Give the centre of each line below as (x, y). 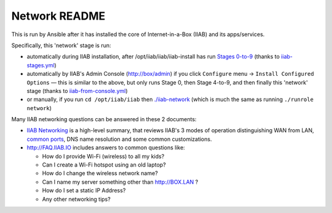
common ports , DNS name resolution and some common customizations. (119, 139)
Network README (58, 16)
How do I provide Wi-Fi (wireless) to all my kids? (103, 156)
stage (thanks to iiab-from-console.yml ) (77, 91)
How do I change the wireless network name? (100, 173)
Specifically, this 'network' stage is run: (61, 45)
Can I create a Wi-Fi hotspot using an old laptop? (104, 165)
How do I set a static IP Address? (84, 190)
